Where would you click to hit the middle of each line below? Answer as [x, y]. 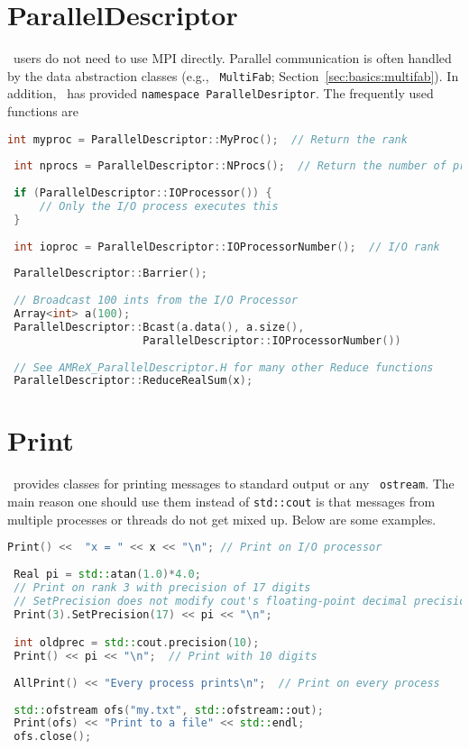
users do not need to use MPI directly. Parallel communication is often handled [232, 58]
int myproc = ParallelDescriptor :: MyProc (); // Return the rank [207, 139]
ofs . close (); [53, 737]
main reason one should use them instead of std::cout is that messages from [221, 502]
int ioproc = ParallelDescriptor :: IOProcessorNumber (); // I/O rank [227, 247]
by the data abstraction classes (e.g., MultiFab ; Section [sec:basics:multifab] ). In [233, 75]
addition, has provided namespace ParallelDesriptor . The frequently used [221, 93]
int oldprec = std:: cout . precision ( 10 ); [137, 643]
